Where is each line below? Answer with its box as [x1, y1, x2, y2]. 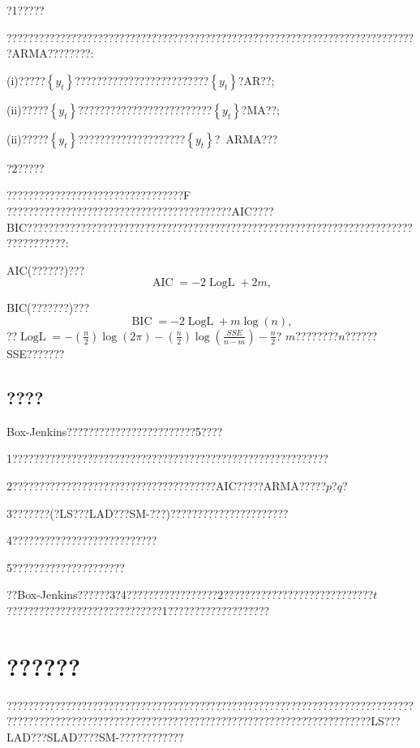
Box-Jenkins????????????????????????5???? [6, 422, 223, 439]
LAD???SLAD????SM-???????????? [6, 728, 184, 745]
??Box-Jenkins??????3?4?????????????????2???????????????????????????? [6, 586, 374, 603]
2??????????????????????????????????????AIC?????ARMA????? [6, 477, 326, 494]
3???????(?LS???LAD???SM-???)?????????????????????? [6, 504, 289, 521]
